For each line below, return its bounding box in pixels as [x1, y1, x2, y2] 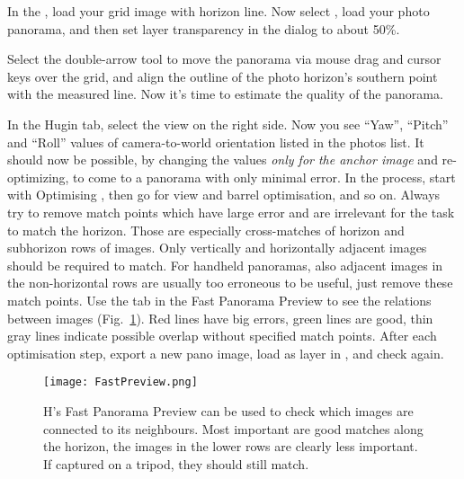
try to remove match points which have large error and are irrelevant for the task [7, 202, 455, 221]
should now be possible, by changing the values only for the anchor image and [7, 150, 438, 169]
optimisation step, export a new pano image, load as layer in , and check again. [7, 343, 444, 362]
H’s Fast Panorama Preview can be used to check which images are [43, 401, 414, 420]
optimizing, [7, 167, 69, 186]
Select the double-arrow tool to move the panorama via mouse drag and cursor [7, 49, 442, 68]
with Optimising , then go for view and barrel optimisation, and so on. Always [7, 185, 441, 204]
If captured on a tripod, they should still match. [43, 454, 309, 473]
